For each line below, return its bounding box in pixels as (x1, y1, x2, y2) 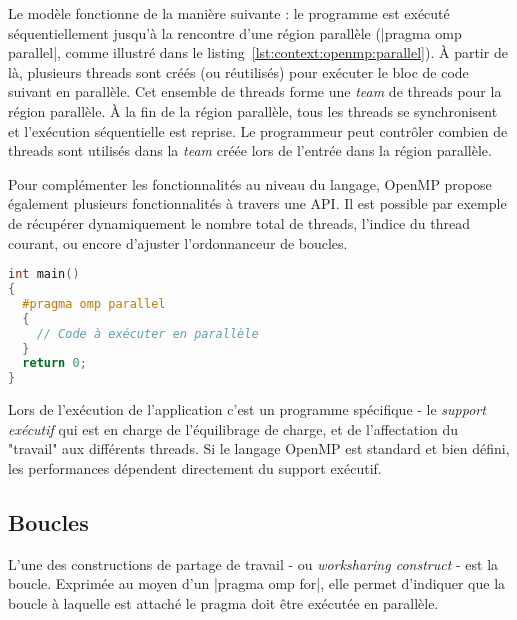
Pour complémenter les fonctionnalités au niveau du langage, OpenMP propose (8, 173, 492, 194)
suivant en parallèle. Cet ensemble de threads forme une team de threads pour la (8, 81, 502, 102)
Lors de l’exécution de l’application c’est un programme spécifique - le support (8, 399, 486, 420)
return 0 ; (22, 356, 87, 371)
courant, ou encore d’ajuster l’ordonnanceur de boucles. (8, 232, 348, 253)
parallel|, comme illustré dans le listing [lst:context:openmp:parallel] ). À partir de (8, 42, 508, 63)
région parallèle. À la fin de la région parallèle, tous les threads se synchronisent (8, 100, 498, 121)
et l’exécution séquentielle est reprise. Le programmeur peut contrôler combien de (8, 120, 508, 141)
